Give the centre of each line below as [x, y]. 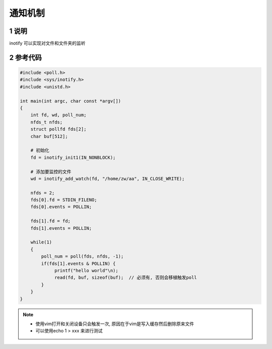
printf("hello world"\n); [86, 270]
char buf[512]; [49, 136]
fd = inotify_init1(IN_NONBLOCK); [73, 157]
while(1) [41, 242]
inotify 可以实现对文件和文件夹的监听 [47, 43]
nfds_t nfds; [47, 122]
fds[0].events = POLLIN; [61, 207]
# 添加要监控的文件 [51, 171]
